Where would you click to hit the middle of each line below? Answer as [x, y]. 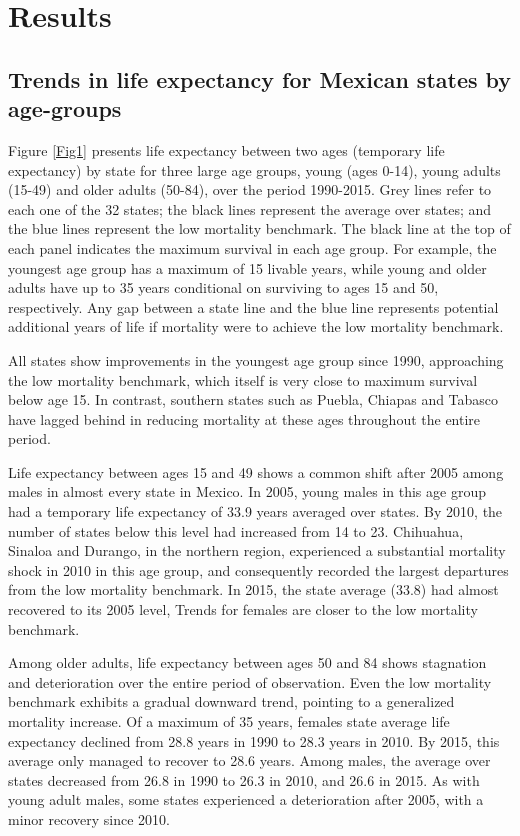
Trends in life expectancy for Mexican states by [260, 78]
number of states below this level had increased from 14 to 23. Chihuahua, [236, 530]
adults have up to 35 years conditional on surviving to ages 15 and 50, [223, 287]
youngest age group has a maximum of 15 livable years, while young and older [247, 267]
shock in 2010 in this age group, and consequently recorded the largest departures [258, 569]
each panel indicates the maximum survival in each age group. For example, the [252, 247]
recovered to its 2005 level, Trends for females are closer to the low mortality [243, 609]
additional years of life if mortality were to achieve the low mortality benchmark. [256, 326]
